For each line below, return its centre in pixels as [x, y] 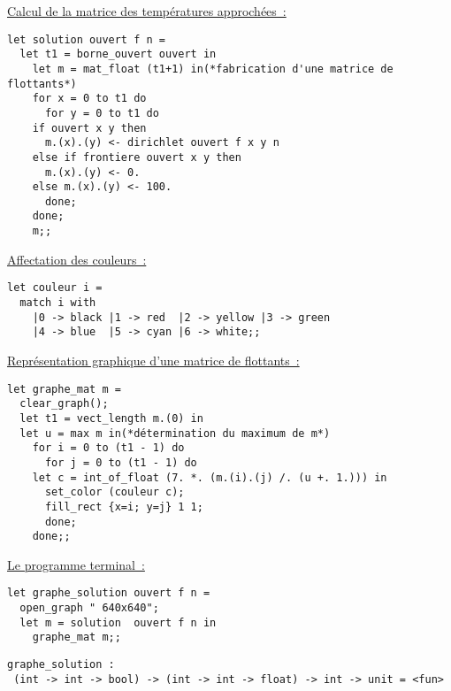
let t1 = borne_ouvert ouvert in [118, 54]
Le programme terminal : [76, 564]
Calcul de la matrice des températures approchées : [147, 11]
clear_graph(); [64, 404]
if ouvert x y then [89, 128]
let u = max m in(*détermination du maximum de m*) [175, 433]
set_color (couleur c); [115, 492]
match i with [58, 303]
